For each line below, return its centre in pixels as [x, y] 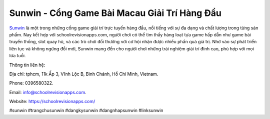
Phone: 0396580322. [31, 83]
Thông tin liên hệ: [27, 65]
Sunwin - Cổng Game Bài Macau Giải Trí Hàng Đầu [115, 13]
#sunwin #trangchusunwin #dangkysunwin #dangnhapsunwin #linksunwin [86, 111]
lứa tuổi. [17, 56]
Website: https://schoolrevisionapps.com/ [52, 102]
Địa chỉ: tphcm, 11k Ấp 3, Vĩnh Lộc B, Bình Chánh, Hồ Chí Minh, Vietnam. [84, 74]
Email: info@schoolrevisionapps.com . [48, 92]
